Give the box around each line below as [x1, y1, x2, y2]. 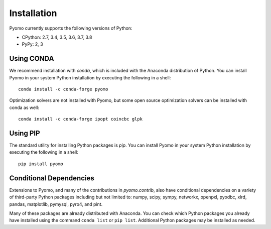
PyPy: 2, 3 [22, 41, 43, 47]
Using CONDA [9, 54, 54, 63]
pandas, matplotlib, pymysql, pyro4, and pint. [9, 201, 103, 207]
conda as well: [9, 104, 40, 110]
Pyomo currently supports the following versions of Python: [9, 25, 132, 31]
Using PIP [9, 129, 40, 138]
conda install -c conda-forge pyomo [18, 86, 108, 92]
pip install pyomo [18, 161, 64, 167]
